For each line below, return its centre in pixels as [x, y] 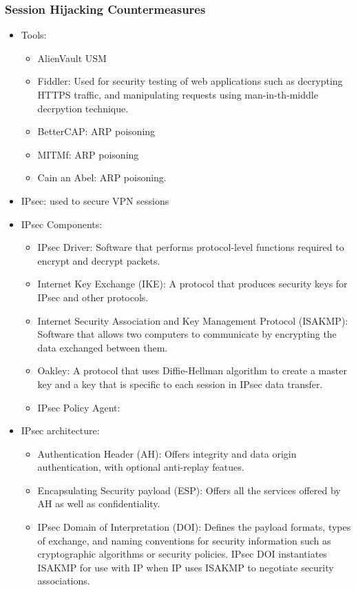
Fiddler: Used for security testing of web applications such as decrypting [190, 81]
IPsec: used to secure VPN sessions [95, 200]
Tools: [34, 35]
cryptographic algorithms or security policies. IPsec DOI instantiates [182, 554]
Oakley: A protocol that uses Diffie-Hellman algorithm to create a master [192, 370]
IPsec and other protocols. [93, 297]
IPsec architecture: [60, 430]
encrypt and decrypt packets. [99, 260]
